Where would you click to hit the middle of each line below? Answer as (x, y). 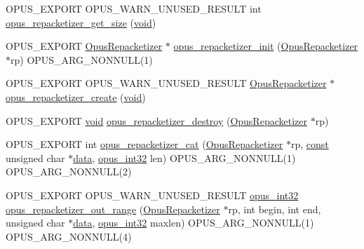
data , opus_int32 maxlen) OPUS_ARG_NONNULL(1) (194, 223)
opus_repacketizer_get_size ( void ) (81, 22)
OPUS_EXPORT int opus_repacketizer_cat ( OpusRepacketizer (144, 144)
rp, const (310, 144)
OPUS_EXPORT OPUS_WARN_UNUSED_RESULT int (134, 8)
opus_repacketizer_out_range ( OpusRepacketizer (113, 209)
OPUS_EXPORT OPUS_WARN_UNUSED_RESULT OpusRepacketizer (166, 83)
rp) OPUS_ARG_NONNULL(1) (82, 59)
